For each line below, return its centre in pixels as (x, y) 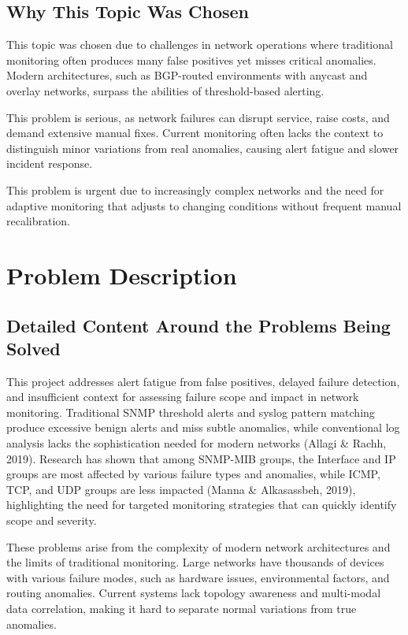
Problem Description (122, 275)
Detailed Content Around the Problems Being (198, 325)
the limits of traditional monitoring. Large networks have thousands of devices (195, 562)
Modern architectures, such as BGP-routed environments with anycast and (187, 75)
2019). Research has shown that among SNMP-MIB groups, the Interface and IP (201, 458)
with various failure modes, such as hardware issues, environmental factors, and (198, 577)
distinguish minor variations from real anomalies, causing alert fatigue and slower (203, 148)
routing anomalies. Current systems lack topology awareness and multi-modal (194, 593)
